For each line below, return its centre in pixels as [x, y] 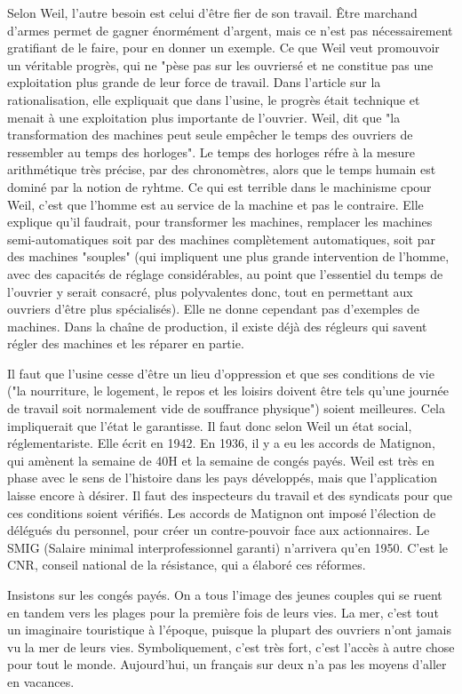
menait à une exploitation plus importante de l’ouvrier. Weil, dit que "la [204, 117]
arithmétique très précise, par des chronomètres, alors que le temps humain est [222, 169]
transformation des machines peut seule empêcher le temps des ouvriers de [210, 135]
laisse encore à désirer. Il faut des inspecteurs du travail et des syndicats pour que [230, 495]
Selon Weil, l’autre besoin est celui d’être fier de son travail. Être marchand [212, 12]
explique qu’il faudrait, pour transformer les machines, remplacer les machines [220, 222]
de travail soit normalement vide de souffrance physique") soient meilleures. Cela [227, 408]
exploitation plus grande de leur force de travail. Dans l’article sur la [194, 82]
